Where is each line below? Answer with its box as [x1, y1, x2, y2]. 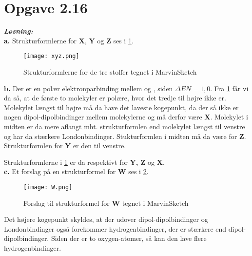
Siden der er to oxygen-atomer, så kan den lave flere [51, 233, 207, 243]
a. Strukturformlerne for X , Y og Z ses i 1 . [4, 35, 134, 45]
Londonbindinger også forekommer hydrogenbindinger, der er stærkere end [4, 223, 227, 234]
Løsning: [4, 26, 33, 36]
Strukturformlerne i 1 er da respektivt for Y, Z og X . [4, 157, 165, 167]
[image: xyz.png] [23, 53, 79, 60]
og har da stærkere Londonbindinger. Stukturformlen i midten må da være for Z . [4, 131, 246, 141]
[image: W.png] [23, 183, 73, 191]
